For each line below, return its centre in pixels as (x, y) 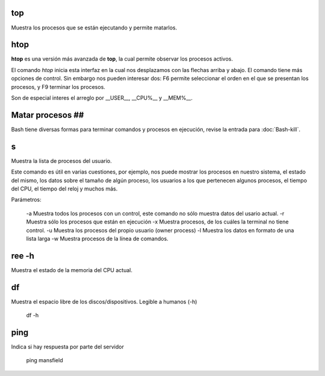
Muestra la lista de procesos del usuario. (61, 161)
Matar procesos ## (48, 115)
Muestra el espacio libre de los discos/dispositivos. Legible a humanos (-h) (104, 302)
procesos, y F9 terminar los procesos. (58, 86)
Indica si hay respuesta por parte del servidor (68, 347)
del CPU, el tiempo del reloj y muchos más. (64, 189)
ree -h (23, 256)
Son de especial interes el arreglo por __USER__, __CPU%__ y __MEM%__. (102, 98)
